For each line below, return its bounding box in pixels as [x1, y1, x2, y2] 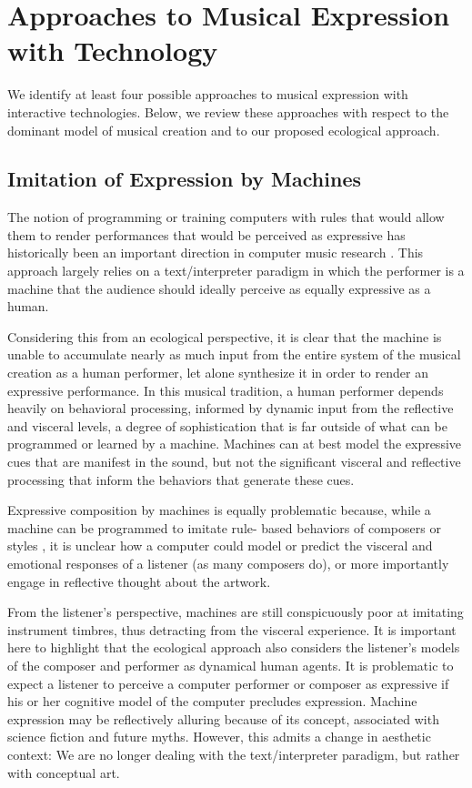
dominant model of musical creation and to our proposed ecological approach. [7, 120, 440, 139]
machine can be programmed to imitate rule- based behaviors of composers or [7, 518, 441, 537]
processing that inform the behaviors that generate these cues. [7, 470, 355, 489]
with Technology [7, 32, 218, 69]
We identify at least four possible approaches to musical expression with [7, 85, 408, 104]
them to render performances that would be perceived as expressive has [7, 225, 406, 244]
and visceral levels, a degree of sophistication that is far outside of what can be [7, 416, 447, 435]
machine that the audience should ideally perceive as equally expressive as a [7, 278, 431, 298]
